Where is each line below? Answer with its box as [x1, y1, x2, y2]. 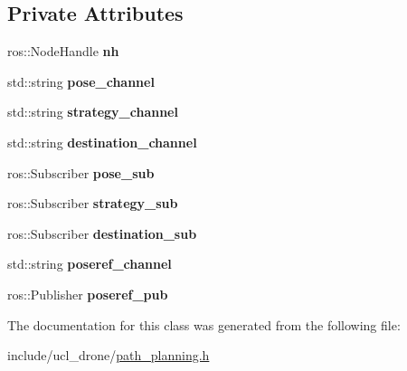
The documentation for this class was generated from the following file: [7, 315, 401, 334]
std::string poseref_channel [7, 254, 172, 273]
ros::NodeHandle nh [7, 42, 119, 61]
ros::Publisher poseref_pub [7, 284, 168, 303]
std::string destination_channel [7, 132, 197, 151]
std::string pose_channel [7, 71, 155, 90]
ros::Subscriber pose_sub [7, 163, 155, 182]
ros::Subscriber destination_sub [7, 224, 197, 243]
